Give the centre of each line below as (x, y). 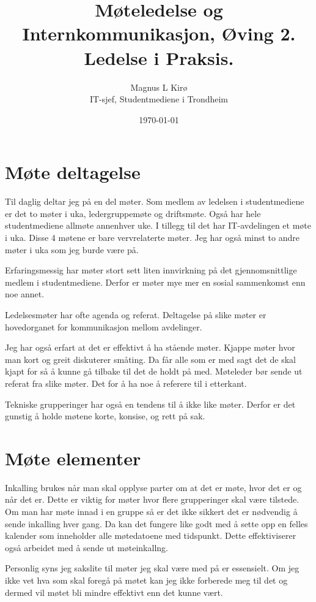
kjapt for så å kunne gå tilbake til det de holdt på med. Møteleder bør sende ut (154, 371)
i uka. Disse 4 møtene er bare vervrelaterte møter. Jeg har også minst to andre (152, 237)
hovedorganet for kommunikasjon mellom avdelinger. (104, 326)
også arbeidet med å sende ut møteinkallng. (86, 547)
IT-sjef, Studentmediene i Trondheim (159, 99)
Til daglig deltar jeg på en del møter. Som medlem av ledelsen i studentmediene (155, 201)
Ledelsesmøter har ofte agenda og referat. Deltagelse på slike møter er (136, 314)
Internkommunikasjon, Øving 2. (159, 33)
